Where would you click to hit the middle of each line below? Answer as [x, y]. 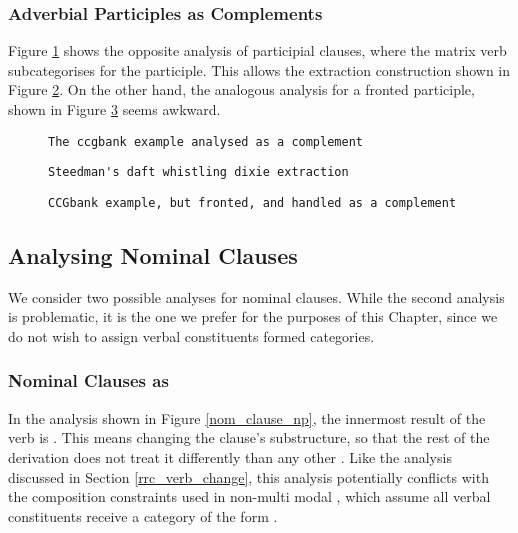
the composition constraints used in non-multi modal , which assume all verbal [249, 496]
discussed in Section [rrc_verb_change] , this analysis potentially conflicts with [248, 476]
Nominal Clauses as [88, 380]
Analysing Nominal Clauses [153, 254]
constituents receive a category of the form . [143, 515]
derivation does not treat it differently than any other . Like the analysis [230, 456]
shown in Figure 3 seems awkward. [114, 109]
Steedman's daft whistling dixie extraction [198, 172]
